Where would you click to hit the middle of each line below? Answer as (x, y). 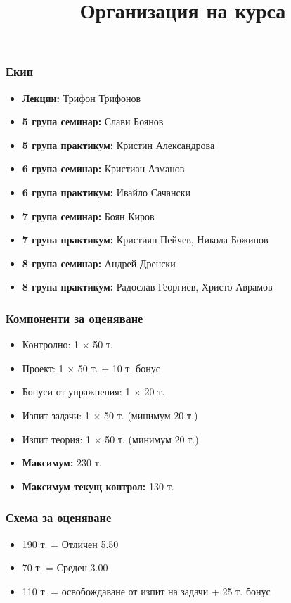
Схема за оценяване (59, 518)
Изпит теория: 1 (57, 439)
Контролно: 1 (51, 344)
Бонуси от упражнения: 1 (76, 392)
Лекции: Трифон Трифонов (82, 97)
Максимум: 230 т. (62, 463)
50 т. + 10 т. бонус (119, 368)
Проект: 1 (43, 368)
